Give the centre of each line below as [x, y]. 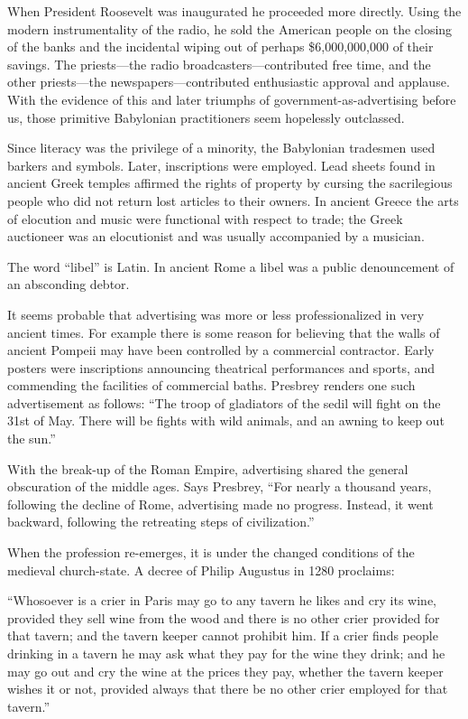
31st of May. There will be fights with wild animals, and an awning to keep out [226, 420]
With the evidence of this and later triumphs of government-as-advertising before [232, 99]
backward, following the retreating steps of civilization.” [161, 522]
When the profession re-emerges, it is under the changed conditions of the [211, 552]
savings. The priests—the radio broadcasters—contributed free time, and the [219, 64]
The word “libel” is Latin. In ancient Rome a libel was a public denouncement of [231, 266]
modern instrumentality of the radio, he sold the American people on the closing [230, 28]
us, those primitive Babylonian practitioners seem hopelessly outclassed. [206, 117]
